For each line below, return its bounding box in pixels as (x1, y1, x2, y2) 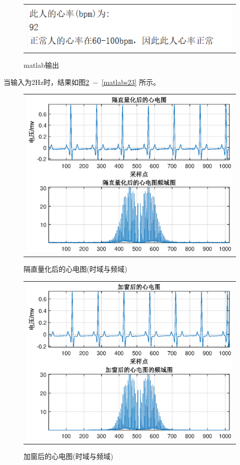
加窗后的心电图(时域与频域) (24, 451, 113, 461)
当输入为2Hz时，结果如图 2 (4, 76, 89, 87)
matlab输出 (24, 59, 59, 70)
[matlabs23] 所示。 (101, 76, 160, 87)
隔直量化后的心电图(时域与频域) (24, 264, 127, 274)
